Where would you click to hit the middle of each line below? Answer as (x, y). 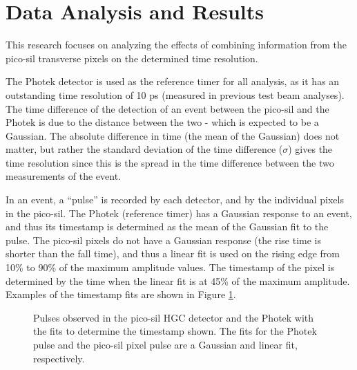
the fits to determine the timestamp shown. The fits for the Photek (175, 331)
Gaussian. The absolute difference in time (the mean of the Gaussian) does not (173, 135)
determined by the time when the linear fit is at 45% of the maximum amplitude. (178, 280)
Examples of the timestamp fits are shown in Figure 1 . (121, 294)
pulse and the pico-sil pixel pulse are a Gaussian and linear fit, (165, 344)
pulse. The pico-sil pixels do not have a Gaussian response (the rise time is (163, 240)
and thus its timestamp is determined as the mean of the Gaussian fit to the (167, 226)
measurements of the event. (63, 176)
